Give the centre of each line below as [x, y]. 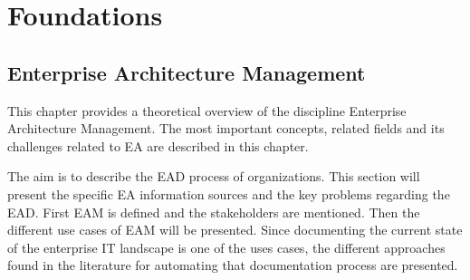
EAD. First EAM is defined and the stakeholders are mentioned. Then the [214, 212]
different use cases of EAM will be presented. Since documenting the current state [235, 230]
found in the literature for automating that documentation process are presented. [233, 265]
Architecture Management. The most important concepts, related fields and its [226, 128]
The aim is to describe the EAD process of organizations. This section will [214, 176]
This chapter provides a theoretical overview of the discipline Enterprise [207, 110]
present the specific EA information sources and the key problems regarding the [229, 193]
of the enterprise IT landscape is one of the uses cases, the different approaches [226, 247]
